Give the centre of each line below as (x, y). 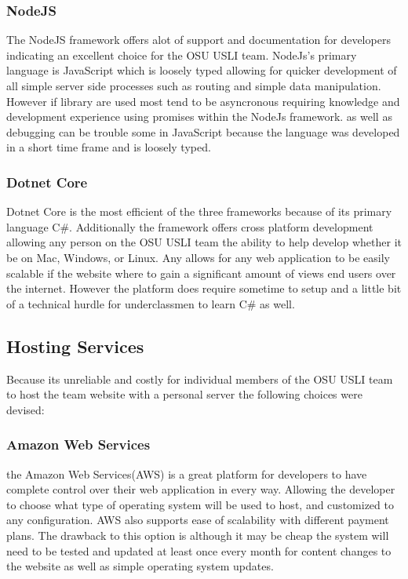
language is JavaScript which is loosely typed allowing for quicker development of (202, 70)
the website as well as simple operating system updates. (140, 566)
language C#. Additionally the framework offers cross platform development (190, 226)
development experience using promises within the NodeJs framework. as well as (199, 117)
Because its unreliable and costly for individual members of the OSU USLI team (200, 379)
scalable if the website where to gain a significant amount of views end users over (201, 273)
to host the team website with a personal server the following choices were (184, 394)
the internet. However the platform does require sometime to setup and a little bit (204, 288)
